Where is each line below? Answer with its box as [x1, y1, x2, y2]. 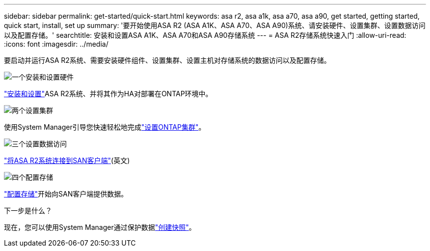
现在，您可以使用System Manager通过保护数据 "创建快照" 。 [4, 223, 196, 231]
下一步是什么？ [4, 206, 52, 215]
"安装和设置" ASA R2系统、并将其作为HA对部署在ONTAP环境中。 [4, 89, 213, 98]
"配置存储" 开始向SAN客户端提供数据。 [4, 190, 128, 198]
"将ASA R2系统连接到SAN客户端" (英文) [4, 156, 130, 165]
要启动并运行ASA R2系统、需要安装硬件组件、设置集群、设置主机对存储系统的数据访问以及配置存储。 [4, 56, 331, 64]
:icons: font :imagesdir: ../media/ [4, 40, 108, 48]
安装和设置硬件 [26, 73, 74, 81]
